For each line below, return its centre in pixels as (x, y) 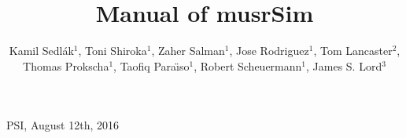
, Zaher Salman (188, 51)
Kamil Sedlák (41, 51)
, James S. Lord (344, 65)
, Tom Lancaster (353, 51)
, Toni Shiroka (113, 51)
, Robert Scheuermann (248, 65)
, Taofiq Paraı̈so (151, 65)
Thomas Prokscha (66, 65)
